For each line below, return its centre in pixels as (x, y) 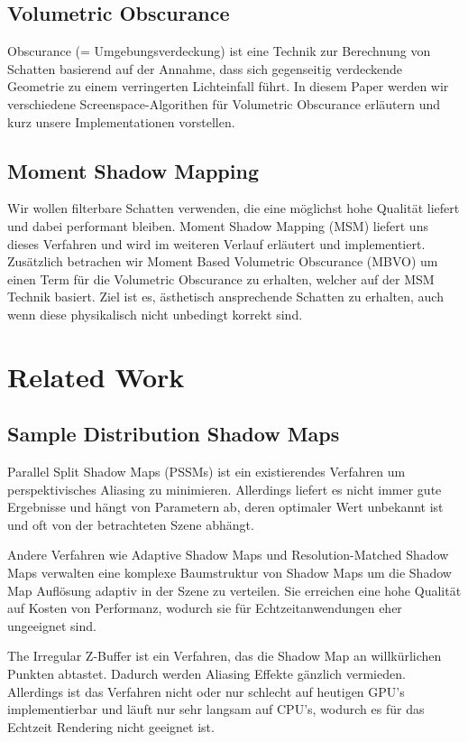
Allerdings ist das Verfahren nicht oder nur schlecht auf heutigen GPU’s (206, 691)
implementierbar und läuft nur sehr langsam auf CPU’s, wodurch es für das (216, 709)
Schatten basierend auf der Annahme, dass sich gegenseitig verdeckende (205, 68)
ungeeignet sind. (52, 625)
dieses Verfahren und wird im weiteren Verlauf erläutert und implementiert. (216, 243)
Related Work (96, 376)
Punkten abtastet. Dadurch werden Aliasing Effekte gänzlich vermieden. (206, 674)
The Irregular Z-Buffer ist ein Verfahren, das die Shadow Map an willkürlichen (225, 656)
